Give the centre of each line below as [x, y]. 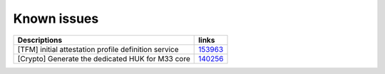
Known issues [56, 18]
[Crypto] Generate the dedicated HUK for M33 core [104, 58]
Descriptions [40, 40]
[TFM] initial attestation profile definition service [98, 49]
